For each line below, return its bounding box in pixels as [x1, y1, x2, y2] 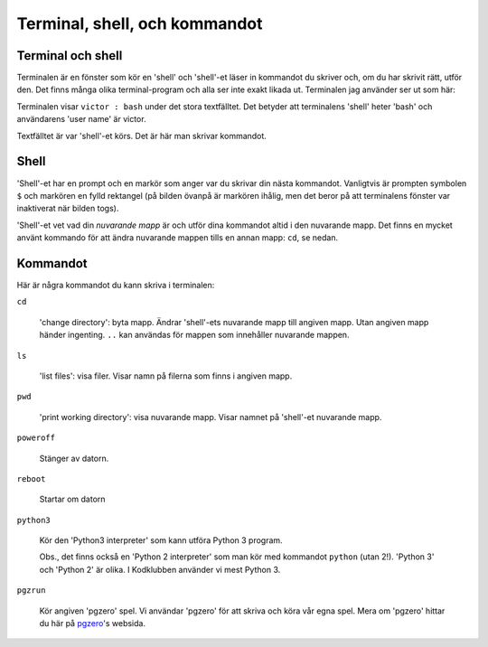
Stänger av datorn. [39, 453, 109, 464]
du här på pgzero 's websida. [39, 618, 146, 629]
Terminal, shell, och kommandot [16, 14, 263, 33]
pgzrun [16, 586, 46, 595]
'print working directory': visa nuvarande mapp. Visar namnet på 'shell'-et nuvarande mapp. [39, 411, 382, 422]
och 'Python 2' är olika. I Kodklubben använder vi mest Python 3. [39, 564, 281, 575]
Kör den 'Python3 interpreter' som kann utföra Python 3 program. [39, 535, 284, 546]
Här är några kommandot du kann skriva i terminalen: [16, 280, 215, 290]
